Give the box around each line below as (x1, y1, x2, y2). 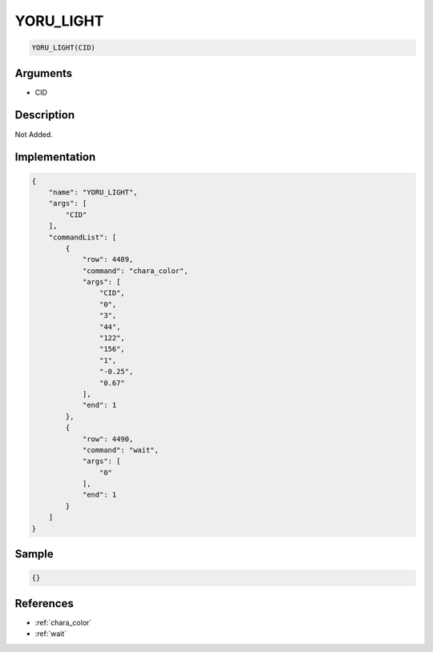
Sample (14, 547, 54, 561)
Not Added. (14, 129, 54, 139)
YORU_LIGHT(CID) (31, 43, 96, 52)
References (14, 597, 74, 610)
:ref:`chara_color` (34, 618, 92, 627)
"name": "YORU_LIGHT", (48, 187, 138, 196)
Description (14, 108, 75, 122)
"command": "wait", (82, 445, 160, 454)
